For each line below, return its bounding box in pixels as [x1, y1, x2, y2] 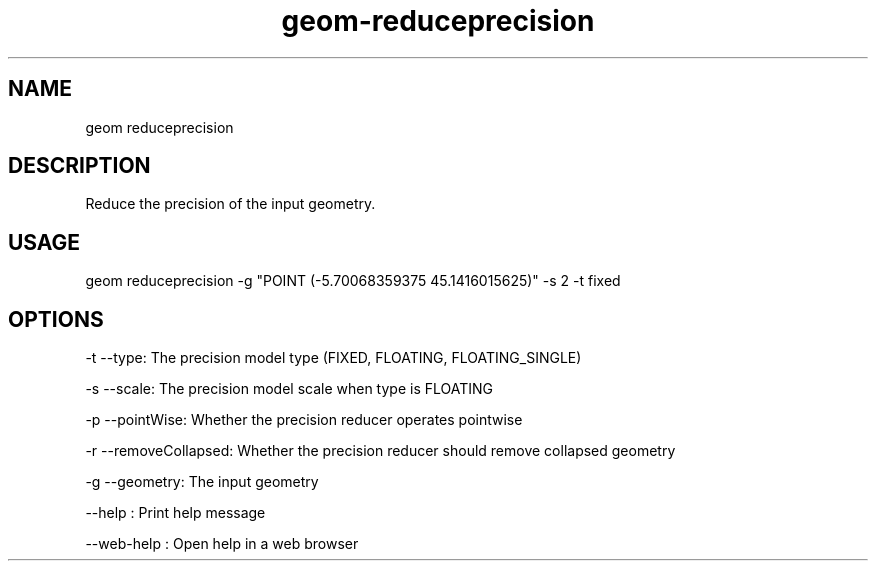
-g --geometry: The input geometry [85, 473, 319, 491]
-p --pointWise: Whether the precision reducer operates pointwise [85, 411, 523, 429]
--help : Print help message [85, 504, 266, 522]
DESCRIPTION [8, 153, 151, 179]
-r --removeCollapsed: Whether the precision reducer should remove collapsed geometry [85, 442, 676, 460]
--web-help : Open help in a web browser [85, 535, 359, 553]
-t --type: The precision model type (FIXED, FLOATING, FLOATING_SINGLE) [85, 349, 582, 367]
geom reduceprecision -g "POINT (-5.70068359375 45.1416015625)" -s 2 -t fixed [85, 272, 621, 290]
